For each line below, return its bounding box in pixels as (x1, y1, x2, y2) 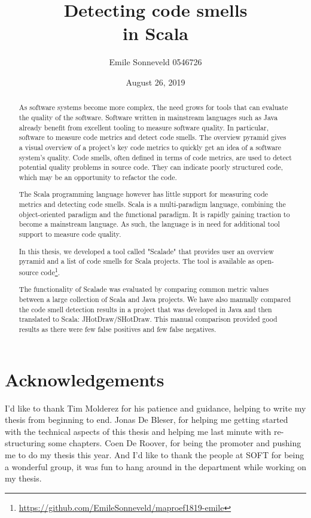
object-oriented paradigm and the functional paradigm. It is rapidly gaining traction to (19, 209, 290, 219)
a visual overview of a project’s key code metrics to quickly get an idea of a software (19, 142, 282, 152)
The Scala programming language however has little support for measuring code (19, 189, 269, 199)
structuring (5, 437, 45, 449)
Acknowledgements (5, 367, 164, 391)
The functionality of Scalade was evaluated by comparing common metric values (19, 284, 269, 294)
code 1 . (41, 265, 60, 277)
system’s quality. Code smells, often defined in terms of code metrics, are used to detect (19, 152, 292, 162)
